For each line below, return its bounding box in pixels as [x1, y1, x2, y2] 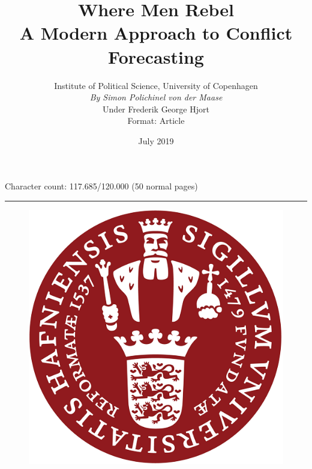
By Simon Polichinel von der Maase [89, 91, 223, 103]
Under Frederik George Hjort [103, 102, 209, 115]
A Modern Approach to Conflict [19, 20, 293, 45]
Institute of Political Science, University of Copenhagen [54, 79, 258, 91]
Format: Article [127, 114, 185, 127]
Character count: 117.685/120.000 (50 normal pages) [5, 180, 198, 192]
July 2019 [138, 134, 174, 147]
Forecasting [108, 44, 204, 69]
